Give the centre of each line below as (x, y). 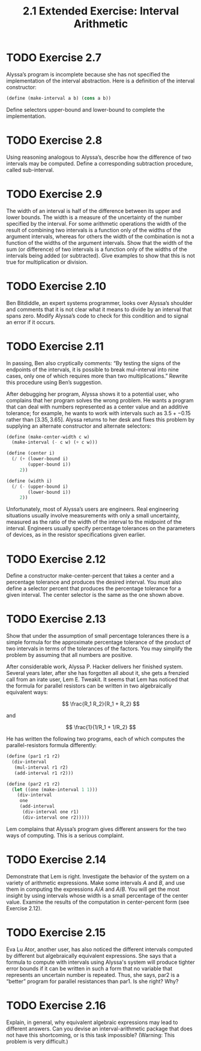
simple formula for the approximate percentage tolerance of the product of (98, 643)
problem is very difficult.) (37, 1041)
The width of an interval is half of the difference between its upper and (94, 211)
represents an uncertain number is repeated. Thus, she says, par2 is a (93, 975)
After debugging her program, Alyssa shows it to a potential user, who (93, 394)
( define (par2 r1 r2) (33, 784)
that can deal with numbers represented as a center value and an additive (97, 407)
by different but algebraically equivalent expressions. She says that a (91, 955)
